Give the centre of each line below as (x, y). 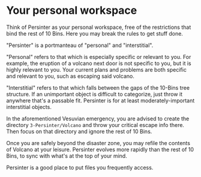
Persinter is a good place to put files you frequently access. (80, 167)
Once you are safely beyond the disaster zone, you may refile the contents (98, 143)
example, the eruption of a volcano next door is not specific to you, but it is (99, 63)
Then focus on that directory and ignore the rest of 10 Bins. (79, 131)
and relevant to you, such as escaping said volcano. (70, 76)
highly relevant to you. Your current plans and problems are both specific (97, 69)
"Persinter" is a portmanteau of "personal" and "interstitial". (80, 45)
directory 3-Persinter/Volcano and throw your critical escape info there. (95, 125)
